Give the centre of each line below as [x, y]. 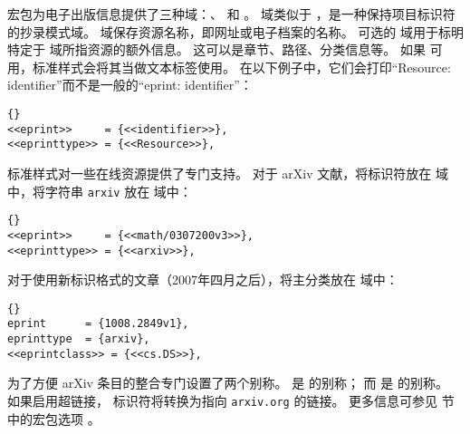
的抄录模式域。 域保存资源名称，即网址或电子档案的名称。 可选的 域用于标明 [235, 31]
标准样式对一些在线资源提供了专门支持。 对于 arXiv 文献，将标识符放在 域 [228, 173]
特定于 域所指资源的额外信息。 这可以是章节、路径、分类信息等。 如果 [216, 49]
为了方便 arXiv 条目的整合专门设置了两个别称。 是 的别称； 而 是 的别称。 [228, 383]
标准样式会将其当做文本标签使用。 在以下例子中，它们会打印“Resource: [241, 67]
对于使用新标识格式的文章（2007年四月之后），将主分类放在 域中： [203, 280]
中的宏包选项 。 [54, 418]
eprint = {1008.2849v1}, [98, 324]
